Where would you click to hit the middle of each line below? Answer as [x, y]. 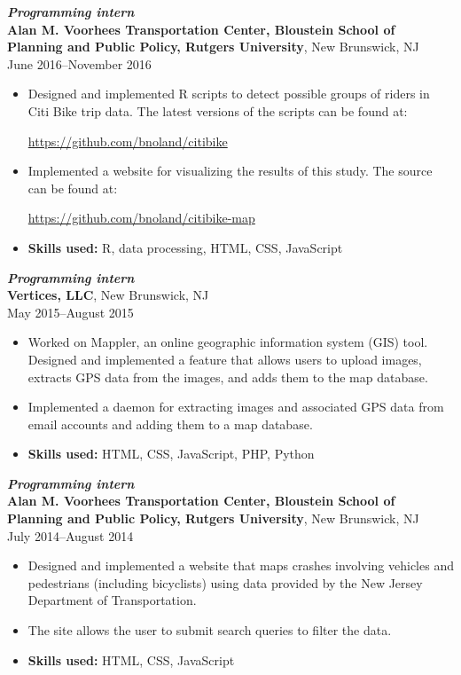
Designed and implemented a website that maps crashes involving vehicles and [241, 565]
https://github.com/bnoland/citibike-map [141, 218]
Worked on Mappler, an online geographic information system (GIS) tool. [228, 342]
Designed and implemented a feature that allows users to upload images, [225, 359]
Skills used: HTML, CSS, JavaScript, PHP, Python [171, 454]
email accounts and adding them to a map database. [170, 424]
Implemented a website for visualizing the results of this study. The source [230, 171]
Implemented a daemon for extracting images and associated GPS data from [236, 407]
